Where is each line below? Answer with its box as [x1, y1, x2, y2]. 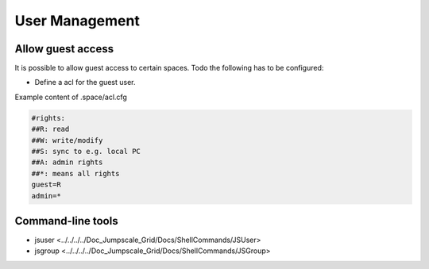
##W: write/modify [31, 136, 103, 144]
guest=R [31, 180, 61, 190]
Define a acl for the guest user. [34, 78, 136, 87]
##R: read [31, 125, 70, 134]
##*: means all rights [31, 169, 120, 178]
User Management [14, 12, 141, 29]
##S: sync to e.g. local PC [31, 147, 141, 156]
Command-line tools [14, 214, 118, 228]
